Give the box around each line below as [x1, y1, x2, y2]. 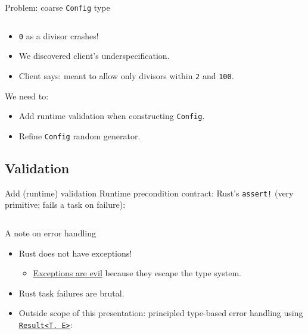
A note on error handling [5, 226, 96, 239]
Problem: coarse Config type [5, 1, 110, 13]
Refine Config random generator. [18, 129, 141, 142]
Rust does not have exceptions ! [18, 246, 132, 259]
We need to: [5, 89, 49, 102]
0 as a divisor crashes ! [18, 29, 99, 42]
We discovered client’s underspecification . [18, 49, 170, 62]
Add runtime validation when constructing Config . [18, 110, 205, 122]
